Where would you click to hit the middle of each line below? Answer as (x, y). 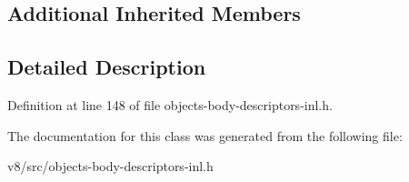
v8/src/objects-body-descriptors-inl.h (110, 166)
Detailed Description (107, 67)
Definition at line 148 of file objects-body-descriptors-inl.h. (170, 104)
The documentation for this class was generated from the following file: (205, 135)
